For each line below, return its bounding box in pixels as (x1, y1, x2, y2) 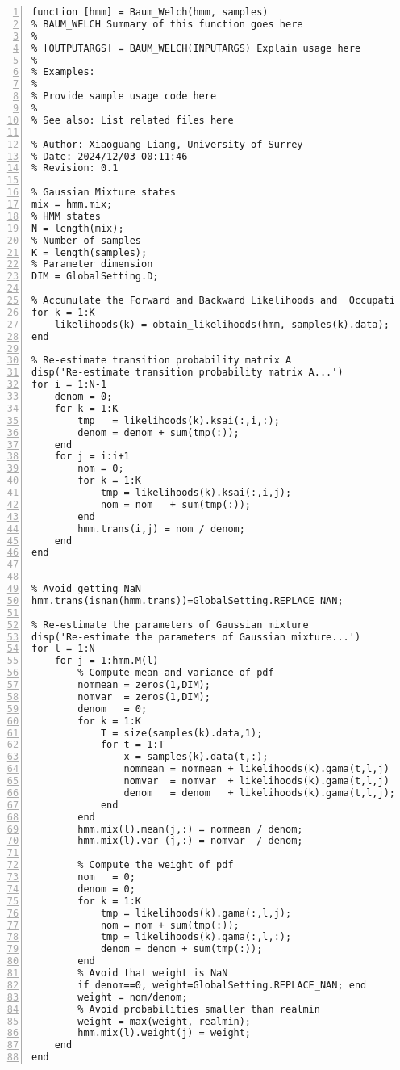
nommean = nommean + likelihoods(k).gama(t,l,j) (123, 763, 390, 775)
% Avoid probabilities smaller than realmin (77, 1003, 320, 1015)
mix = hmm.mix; (31, 199, 113, 210)
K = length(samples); (31, 246, 148, 258)
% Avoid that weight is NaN (77, 967, 228, 979)
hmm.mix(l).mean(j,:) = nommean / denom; (77, 823, 303, 835)
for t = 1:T (100, 739, 165, 751)
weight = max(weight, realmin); (77, 1015, 252, 1027)
